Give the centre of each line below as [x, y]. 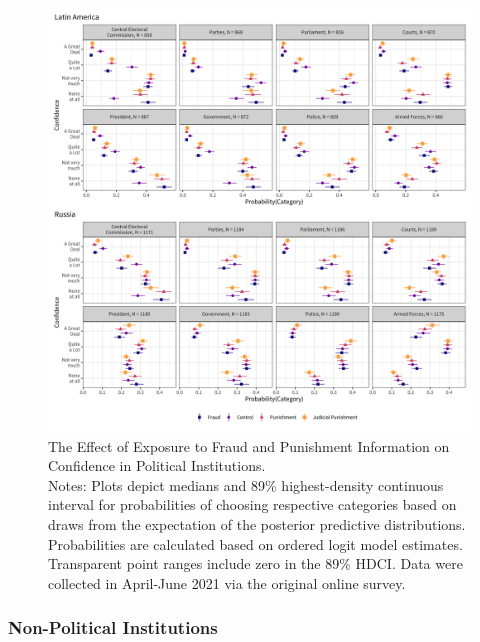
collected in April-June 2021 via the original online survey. [227, 582]
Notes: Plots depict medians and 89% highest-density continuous [246, 484]
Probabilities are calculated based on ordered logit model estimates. [255, 543]
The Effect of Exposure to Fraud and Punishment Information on [249, 445]
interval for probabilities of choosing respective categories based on [252, 504]
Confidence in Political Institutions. [157, 465]
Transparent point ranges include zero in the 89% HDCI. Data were [255, 563]
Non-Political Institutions [113, 627]
